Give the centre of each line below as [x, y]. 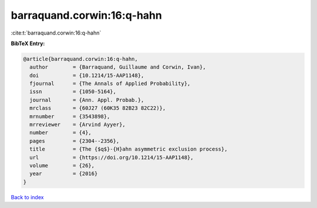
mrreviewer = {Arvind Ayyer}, [77, 125]
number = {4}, [61, 133]
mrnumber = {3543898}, [70, 116]
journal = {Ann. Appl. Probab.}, [87, 100]
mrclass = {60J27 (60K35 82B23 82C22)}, [98, 108]
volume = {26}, [62, 166]
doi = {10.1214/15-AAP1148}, [87, 75]
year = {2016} [64, 174]
